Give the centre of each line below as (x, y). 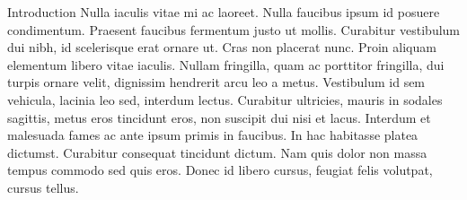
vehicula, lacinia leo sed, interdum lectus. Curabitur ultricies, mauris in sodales (225, 99)
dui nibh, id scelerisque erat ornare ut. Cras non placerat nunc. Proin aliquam (222, 47)
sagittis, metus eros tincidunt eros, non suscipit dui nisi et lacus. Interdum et (219, 117)
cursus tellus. (43, 187)
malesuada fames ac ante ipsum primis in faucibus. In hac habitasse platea (213, 135)
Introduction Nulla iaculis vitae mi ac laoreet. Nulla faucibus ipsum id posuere (224, 12)
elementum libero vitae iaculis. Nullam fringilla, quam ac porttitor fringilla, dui (226, 64)
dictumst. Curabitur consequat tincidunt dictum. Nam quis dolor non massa (217, 152)
